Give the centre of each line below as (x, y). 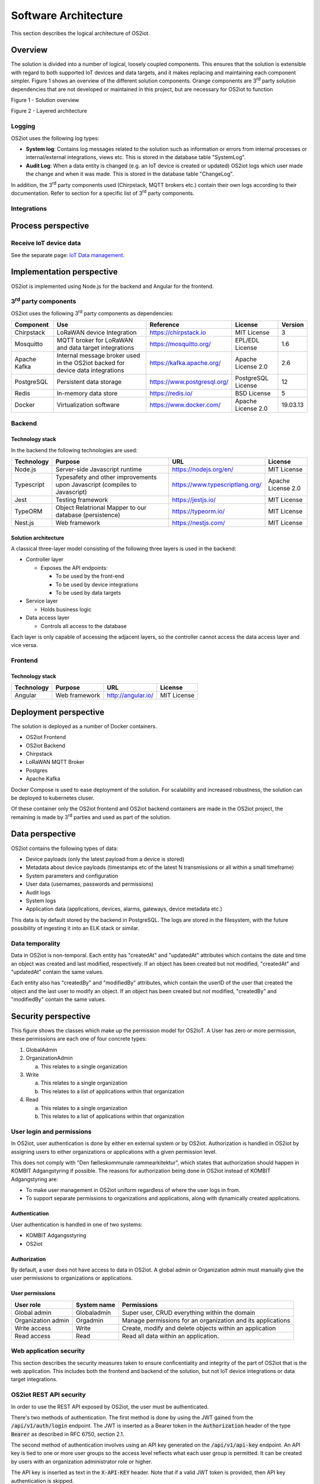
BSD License (253, 394)
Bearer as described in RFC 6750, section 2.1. (68, 1434)
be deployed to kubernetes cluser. (53, 798)
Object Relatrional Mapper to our (101, 508)
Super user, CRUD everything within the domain (188, 1312)
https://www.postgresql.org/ (189, 382)
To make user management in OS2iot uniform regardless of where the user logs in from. (133, 1190)
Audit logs (38, 892)
